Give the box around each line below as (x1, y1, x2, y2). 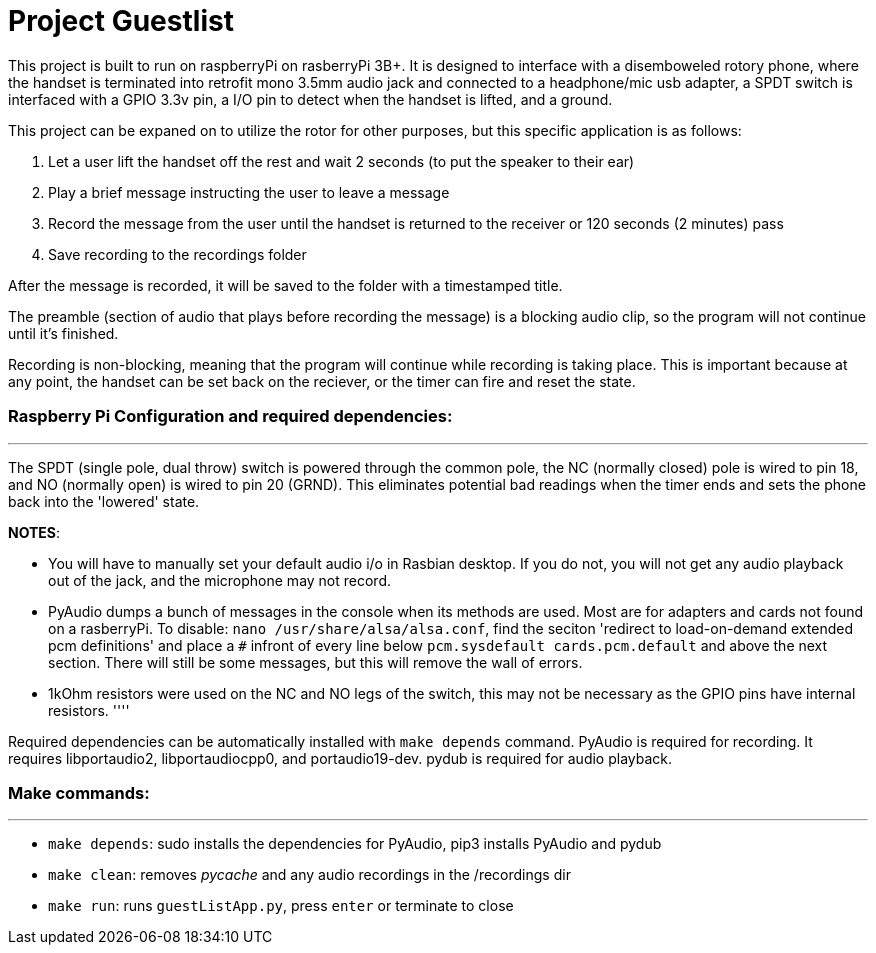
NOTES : (8, 523, 61, 541)
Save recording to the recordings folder (48, 245, 307, 263)
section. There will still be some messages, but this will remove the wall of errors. (48, 653, 583, 671)
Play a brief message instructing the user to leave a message (48, 183, 450, 201)
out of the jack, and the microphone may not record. (48, 571, 392, 589)
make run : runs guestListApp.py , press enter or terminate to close (48, 897, 514, 915)
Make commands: (8, 782, 150, 803)
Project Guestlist (8, 4, 234, 38)
